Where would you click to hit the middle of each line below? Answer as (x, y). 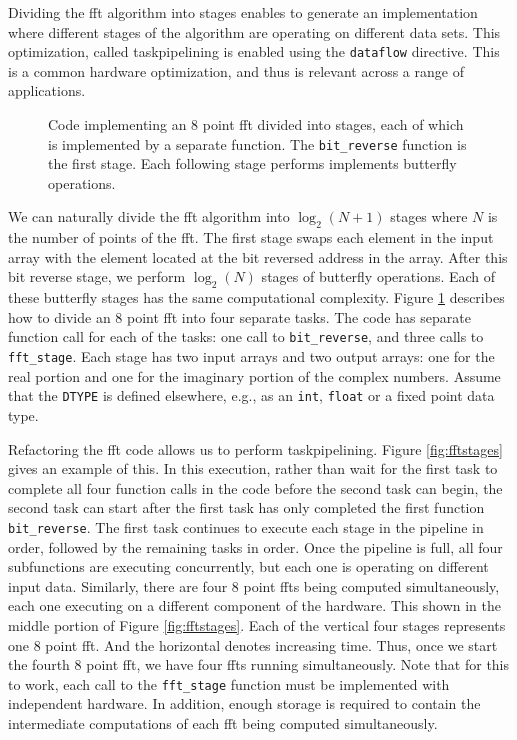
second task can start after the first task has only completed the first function (246, 507)
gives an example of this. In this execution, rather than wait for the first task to (253, 468)
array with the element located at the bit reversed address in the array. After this (258, 256)
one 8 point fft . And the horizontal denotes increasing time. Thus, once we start (253, 644)
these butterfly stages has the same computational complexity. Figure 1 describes (256, 297)
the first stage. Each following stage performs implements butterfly (252, 163)
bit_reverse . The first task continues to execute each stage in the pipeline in (246, 526)
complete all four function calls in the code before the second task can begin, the (255, 487)
